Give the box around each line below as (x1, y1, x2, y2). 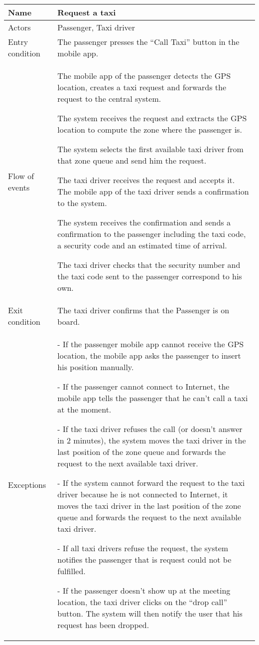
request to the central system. (57, 93, 161, 104)
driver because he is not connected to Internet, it (57, 488, 228, 500)
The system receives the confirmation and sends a (57, 216, 231, 228)
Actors (8, 21, 31, 33)
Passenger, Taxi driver (57, 21, 135, 33)
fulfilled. (57, 565, 86, 577)
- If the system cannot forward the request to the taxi (57, 477, 245, 488)
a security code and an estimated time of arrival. (57, 239, 227, 251)
